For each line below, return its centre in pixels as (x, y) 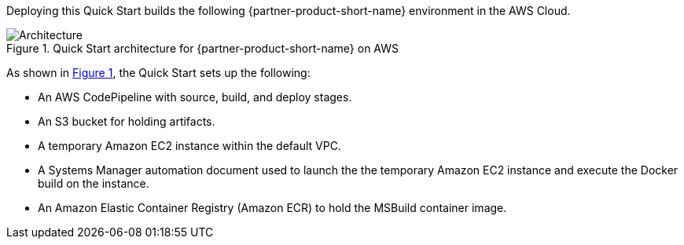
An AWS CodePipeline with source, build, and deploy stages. (195, 97)
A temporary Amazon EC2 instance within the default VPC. (189, 146)
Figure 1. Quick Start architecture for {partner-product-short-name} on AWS (203, 48)
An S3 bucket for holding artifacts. (127, 121)
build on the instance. (94, 183)
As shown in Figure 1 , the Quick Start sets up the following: (158, 73)
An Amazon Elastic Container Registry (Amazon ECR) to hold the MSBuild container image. (272, 208)
